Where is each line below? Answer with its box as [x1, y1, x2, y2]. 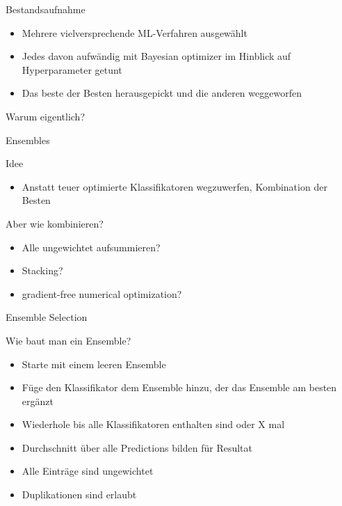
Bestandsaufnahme [6, 2, 85, 16]
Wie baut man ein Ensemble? [6, 333, 131, 347]
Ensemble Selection [6, 310, 88, 324]
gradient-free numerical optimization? [22, 286, 182, 301]
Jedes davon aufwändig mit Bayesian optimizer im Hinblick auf [22, 49, 291, 63]
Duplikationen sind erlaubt [22, 487, 137, 502]
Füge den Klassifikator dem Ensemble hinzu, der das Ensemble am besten [22, 380, 337, 395]
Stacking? [22, 263, 63, 278]
